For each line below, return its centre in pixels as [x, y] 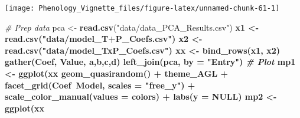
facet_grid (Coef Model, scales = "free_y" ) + [100, 85]
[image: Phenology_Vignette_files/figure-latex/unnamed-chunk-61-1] [142, 8]
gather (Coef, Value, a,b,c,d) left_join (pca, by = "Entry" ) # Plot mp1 [150, 62]
